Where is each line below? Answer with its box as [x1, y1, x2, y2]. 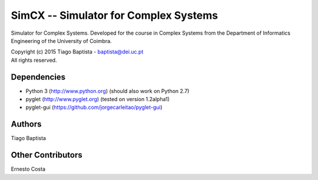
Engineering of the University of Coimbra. [11, 37, 112, 44]
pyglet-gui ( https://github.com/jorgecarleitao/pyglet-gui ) [25, 104, 163, 111]
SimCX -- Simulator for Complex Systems [11, 9, 218, 22]
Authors [11, 119, 42, 129]
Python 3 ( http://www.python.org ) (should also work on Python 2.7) [25, 87, 190, 94]
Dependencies [11, 72, 66, 82]
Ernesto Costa [11, 165, 46, 173]
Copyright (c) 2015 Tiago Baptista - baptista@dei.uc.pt [11, 48, 144, 55]
